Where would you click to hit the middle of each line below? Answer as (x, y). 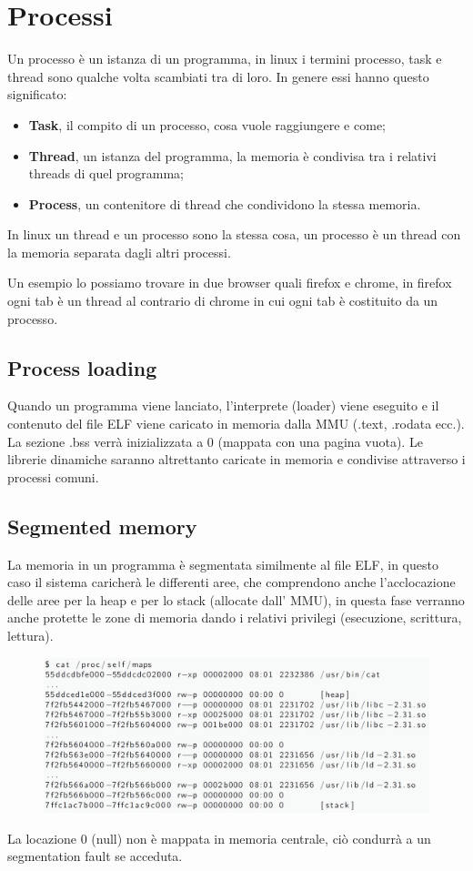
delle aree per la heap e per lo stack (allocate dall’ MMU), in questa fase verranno (236, 599)
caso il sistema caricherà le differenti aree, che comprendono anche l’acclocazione (231, 582)
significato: (37, 94)
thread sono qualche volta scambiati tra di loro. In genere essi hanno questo (218, 76)
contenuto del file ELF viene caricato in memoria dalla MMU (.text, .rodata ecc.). (236, 424)
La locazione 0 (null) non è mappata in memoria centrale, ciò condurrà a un (219, 838)
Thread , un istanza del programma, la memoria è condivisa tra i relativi (232, 155)
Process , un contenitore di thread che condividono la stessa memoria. (225, 203)
